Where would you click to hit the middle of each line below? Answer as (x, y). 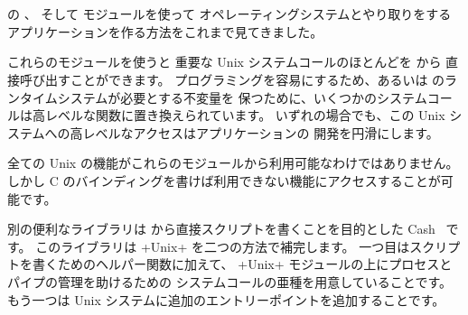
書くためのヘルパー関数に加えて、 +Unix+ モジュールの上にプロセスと (242, 264)
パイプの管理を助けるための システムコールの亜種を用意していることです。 (229, 281)
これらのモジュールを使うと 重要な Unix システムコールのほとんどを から (225, 62)
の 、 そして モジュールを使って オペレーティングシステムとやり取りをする (229, 14)
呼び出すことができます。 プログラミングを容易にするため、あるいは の (232, 79)
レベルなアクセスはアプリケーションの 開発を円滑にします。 (261, 132)
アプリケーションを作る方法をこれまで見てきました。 (165, 31)
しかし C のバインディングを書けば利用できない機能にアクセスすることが (224, 180)
